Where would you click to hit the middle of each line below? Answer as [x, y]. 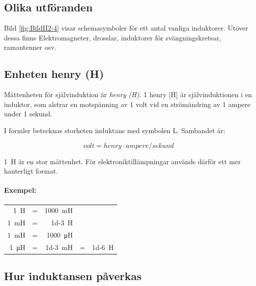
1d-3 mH [59, 247]
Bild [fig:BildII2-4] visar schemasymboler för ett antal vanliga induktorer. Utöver [126, 28]
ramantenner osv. [30, 47]
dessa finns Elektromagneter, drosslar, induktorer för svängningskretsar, [113, 37]
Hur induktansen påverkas [73, 276]
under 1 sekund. [28, 114]
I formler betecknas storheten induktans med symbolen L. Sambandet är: [115, 130]
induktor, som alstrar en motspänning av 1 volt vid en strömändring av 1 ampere [127, 104]
